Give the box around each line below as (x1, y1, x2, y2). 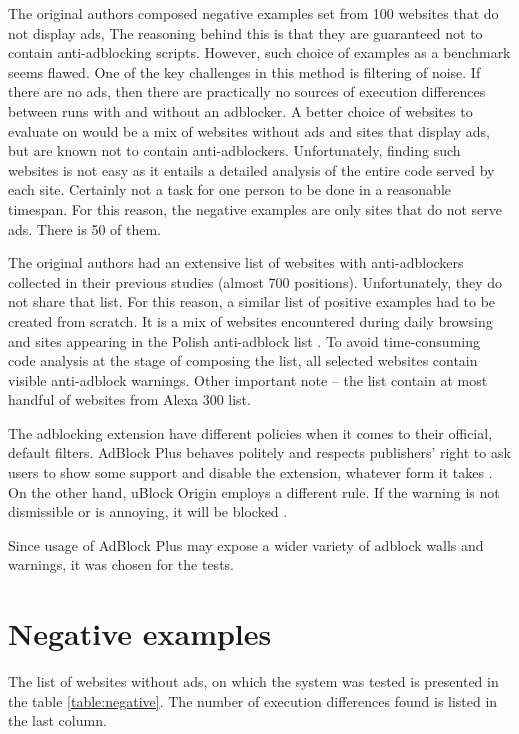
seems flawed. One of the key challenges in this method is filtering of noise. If (8, 61, 481, 82)
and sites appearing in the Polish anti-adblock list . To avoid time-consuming (8, 330, 480, 351)
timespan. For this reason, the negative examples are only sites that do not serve (8, 198, 502, 219)
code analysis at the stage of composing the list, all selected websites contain (8, 350, 478, 371)
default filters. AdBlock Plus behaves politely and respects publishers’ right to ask (8, 442, 511, 463)
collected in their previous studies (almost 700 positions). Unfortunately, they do (8, 271, 503, 292)
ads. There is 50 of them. (8, 218, 162, 239)
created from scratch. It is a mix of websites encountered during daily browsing (8, 310, 493, 331)
